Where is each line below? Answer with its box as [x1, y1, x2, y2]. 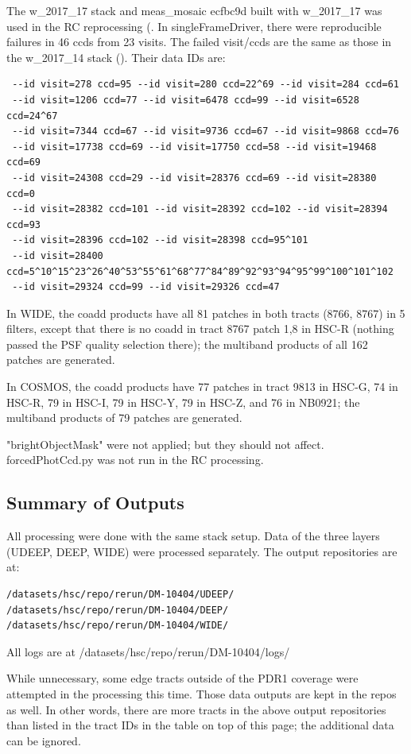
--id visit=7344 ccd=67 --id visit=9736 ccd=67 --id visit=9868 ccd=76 [12, 126, 399, 137]
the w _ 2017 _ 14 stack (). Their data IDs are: [6, 48, 226, 65]
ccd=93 [6, 218, 41, 230]
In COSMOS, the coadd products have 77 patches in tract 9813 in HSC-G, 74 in [6, 378, 398, 395]
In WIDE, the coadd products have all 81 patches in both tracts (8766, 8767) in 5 [6, 304, 405, 321]
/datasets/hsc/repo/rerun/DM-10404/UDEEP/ [6, 589, 235, 601]
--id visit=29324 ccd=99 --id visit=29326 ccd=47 [12, 281, 280, 293]
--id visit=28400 [12, 249, 103, 261]
